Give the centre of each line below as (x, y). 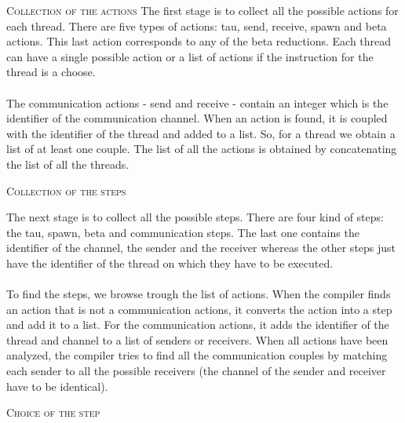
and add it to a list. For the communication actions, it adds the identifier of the (198, 325)
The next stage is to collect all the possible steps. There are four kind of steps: (195, 217)
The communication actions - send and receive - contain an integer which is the (197, 102)
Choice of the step (53, 412)
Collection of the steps (66, 190)
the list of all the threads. (68, 164)
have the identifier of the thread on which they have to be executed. (170, 263)
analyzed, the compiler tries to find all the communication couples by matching (197, 355)
